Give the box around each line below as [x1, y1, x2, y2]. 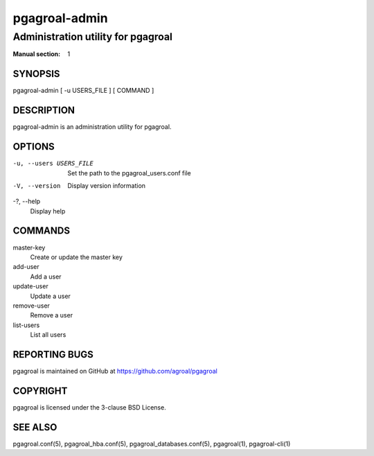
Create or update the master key [30, 253, 123, 261]
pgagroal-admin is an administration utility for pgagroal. [12, 123, 172, 131]
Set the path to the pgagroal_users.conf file [67, 168, 191, 177]
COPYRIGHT [12, 385, 68, 396]
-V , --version [12, 182, 61, 190]
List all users [30, 331, 66, 339]
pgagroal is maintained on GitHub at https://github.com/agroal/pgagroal [12, 367, 217, 375]
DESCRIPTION [12, 105, 75, 116]
